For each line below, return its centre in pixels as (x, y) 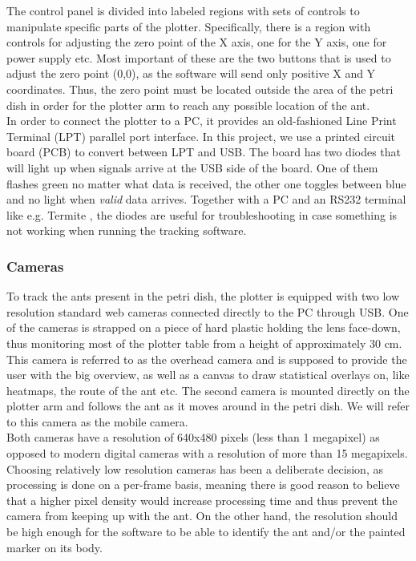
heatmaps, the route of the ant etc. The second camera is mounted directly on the (208, 390)
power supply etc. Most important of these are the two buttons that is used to (199, 57)
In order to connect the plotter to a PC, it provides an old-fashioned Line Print (202, 121)
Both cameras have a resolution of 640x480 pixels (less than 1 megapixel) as (193, 437)
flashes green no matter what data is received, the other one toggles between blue (206, 183)
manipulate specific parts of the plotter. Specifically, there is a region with (189, 26)
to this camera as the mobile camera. (97, 421)
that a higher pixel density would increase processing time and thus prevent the (202, 500)
